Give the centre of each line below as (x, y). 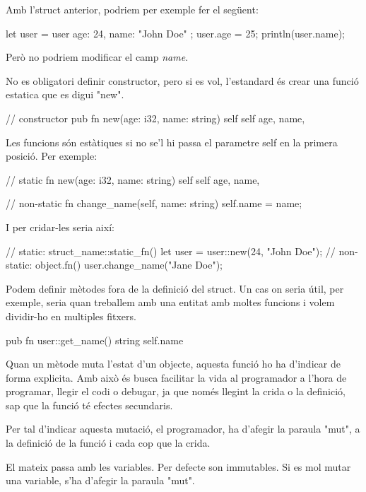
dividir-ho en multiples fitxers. (71, 316)
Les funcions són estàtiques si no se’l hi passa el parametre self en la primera (172, 142)
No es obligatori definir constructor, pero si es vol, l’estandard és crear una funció (182, 80)
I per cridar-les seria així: (60, 227)
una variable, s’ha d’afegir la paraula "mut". (100, 480)
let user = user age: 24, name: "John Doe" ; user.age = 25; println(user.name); (175, 33)
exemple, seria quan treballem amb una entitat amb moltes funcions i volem (170, 302)
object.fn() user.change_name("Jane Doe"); (129, 265)
